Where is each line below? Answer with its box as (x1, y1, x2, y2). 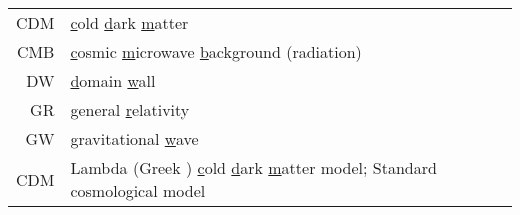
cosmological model (70, 179, 206, 202)
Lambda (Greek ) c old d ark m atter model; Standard (70, 156, 437, 179)
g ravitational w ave (70, 127, 199, 150)
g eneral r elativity (70, 98, 190, 121)
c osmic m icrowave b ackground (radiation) (70, 40, 362, 63)
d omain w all (70, 69, 156, 92)
